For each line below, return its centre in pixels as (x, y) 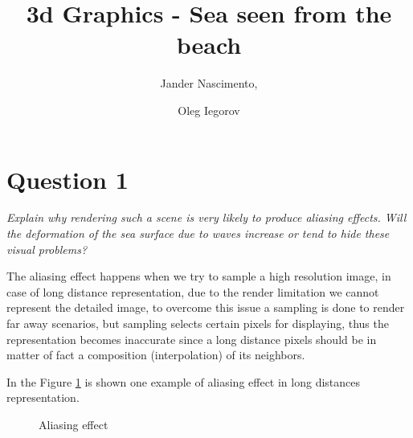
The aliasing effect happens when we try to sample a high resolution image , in (199, 276)
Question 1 (67, 179)
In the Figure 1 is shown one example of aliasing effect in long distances (184, 381)
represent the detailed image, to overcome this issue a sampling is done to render (206, 307)
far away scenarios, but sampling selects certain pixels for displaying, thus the (198, 323)
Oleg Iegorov (209, 110)
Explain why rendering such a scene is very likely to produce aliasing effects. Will (206, 217)
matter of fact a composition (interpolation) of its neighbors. (156, 355)
